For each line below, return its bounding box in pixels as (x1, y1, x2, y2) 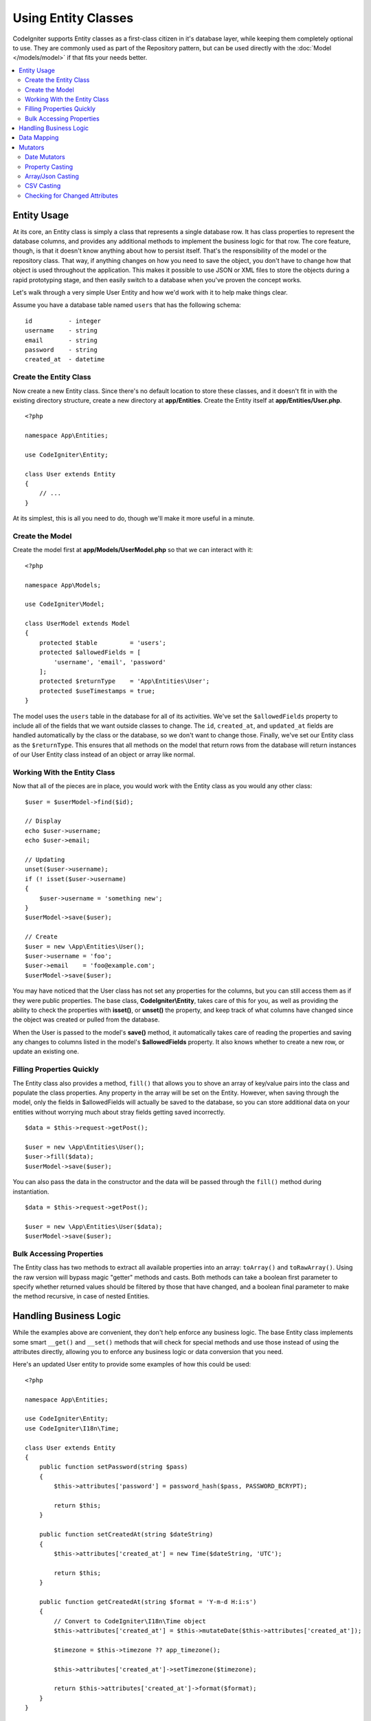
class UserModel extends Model (25, 620, 131, 628)
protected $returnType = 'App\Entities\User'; (38, 677, 210, 685)
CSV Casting (25, 182, 61, 190)
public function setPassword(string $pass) (38, 1463, 188, 1471)
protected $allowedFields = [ (38, 648, 141, 657)
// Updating (25, 856, 65, 864)
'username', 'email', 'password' (54, 658, 166, 666)
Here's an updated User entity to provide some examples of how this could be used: (12, 1360, 251, 1369)
